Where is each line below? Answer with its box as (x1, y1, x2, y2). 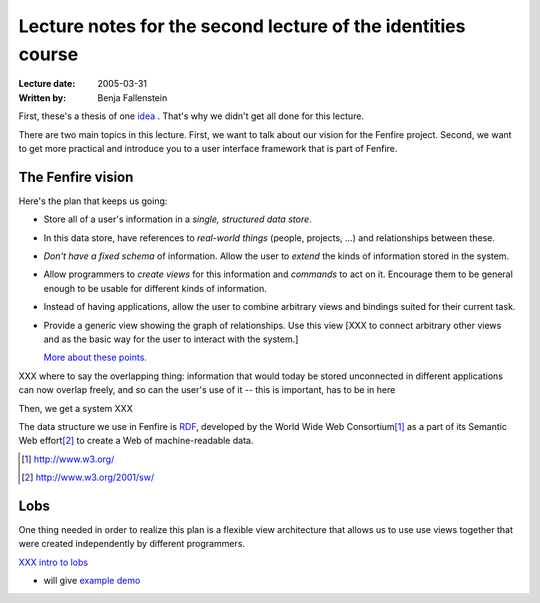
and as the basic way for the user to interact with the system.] (43, 333, 299, 345)
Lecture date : (18, 78, 76, 90)
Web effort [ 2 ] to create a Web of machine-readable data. (18, 435, 254, 447)
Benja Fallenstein (97, 91, 168, 104)
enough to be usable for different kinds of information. (43, 282, 267, 294)
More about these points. (43, 351, 147, 364)
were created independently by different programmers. (18, 538, 245, 550)
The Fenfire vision (18, 168, 134, 185)
